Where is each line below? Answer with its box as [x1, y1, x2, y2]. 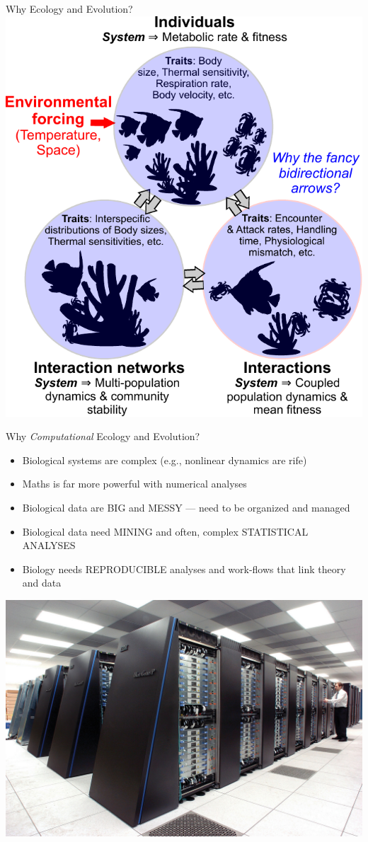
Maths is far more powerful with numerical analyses [22, 476, 247, 491]
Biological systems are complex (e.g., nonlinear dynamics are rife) [22, 452, 307, 467]
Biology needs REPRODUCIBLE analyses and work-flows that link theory [22, 561, 346, 576]
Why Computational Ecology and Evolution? [6, 429, 200, 444]
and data [22, 575, 62, 590]
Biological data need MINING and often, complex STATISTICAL [22, 524, 309, 538]
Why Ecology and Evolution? [6, 1, 133, 16]
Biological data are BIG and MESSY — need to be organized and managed [22, 500, 350, 514]
